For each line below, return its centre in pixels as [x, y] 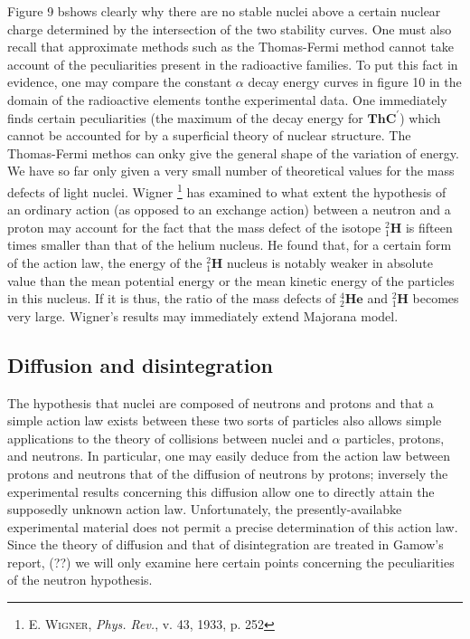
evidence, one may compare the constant [120, 82]
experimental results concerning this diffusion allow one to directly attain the [221, 491]
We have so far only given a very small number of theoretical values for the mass [231, 171]
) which [420, 117]
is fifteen [429, 227]
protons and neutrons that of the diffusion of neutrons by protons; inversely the [228, 473]
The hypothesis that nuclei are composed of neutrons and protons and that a [221, 402]
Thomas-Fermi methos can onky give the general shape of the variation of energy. [233, 153]
